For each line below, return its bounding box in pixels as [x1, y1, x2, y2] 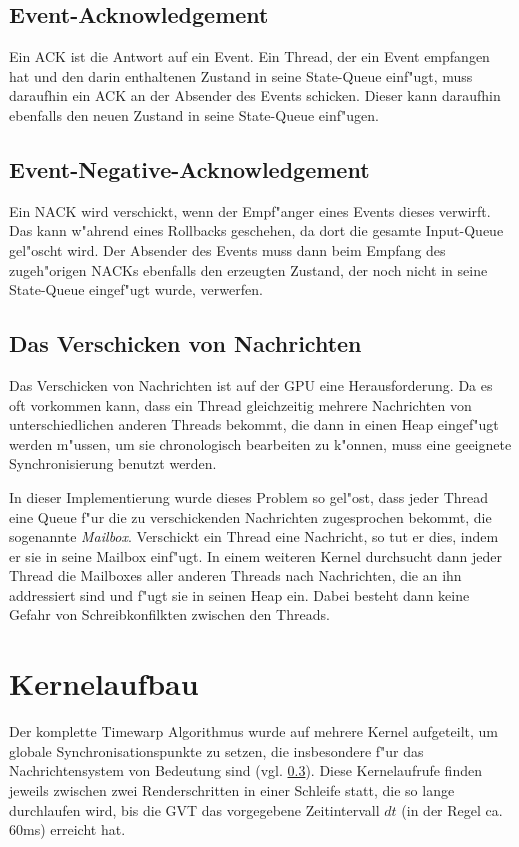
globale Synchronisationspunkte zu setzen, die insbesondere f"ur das [9, 740, 424, 761]
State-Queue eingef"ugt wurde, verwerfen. [9, 279, 263, 300]
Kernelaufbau [9, 663, 199, 704]
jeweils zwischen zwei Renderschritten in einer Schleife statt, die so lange [9, 779, 455, 800]
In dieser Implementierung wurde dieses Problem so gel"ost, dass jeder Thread [9, 486, 489, 507]
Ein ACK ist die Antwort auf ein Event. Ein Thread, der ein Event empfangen [9, 46, 490, 67]
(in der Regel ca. [401, 799, 503, 820]
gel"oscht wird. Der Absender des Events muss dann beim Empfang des [9, 239, 446, 260]
